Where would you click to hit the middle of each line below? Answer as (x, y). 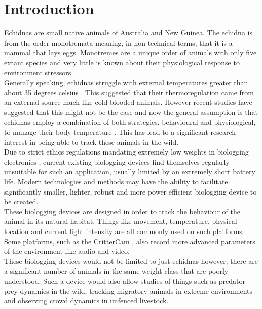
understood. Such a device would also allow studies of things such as (110, 280)
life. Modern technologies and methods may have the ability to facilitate (116, 182)
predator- (233, 280)
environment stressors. (39, 72)
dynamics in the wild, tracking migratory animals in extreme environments (136, 291)
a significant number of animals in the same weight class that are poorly (116, 271)
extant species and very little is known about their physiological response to (122, 62)
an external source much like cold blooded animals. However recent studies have (128, 102)
